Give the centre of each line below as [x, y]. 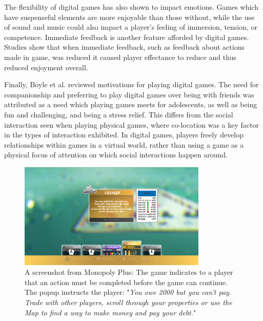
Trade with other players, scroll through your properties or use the [128, 302]
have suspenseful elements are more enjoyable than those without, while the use [129, 17]
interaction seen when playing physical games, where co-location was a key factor [131, 124]
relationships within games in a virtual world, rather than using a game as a [124, 144]
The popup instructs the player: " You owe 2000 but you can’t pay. [128, 292]
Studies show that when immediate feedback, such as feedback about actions [124, 47]
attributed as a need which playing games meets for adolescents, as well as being [131, 104]
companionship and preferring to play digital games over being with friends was [129, 94]
